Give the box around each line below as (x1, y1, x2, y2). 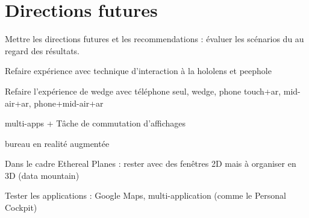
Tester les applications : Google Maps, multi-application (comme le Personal (5, 189, 287, 202)
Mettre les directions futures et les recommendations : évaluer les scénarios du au (5, 33, 304, 45)
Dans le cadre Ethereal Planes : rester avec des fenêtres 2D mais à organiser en (5, 157, 296, 170)
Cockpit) (5, 201, 37, 214)
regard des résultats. (5, 44, 80, 57)
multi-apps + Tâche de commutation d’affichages (5, 117, 186, 129)
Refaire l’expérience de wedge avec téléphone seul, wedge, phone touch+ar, (5, 84, 281, 97)
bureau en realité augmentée (5, 137, 110, 149)
